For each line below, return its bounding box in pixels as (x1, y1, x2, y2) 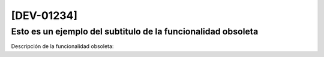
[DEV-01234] (11, 9, 78, 22)
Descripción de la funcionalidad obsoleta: (11, 43, 114, 50)
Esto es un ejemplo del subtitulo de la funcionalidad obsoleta (11, 26, 259, 37)
